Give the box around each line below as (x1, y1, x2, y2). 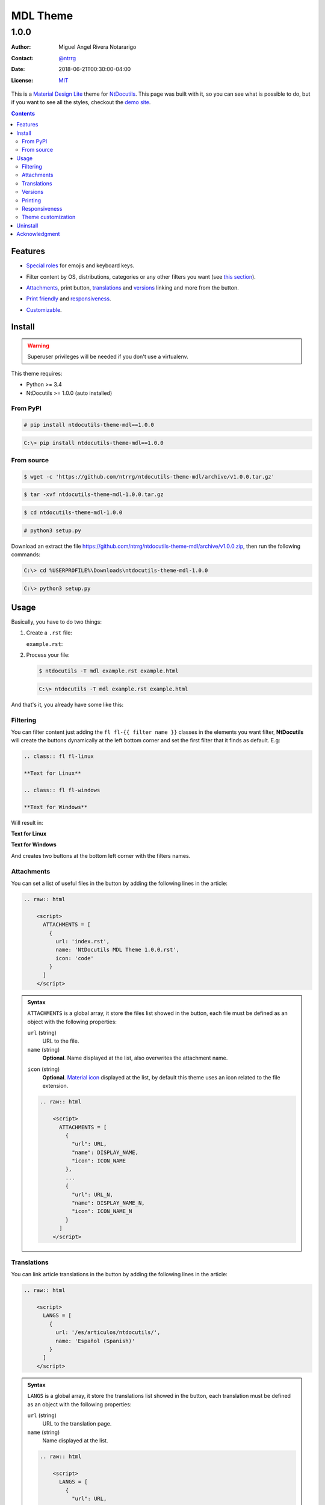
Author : (11, 43, 31, 51)
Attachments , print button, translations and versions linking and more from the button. (26, 284, 239, 291)
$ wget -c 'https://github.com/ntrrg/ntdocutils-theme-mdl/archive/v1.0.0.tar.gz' (23, 473, 275, 480)
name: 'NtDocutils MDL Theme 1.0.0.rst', (55, 946, 180, 954)
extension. (42, 1082, 69, 1090)
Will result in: (11, 819, 43, 826)
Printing (22, 196, 42, 204)
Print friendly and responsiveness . (26, 295, 111, 302)
